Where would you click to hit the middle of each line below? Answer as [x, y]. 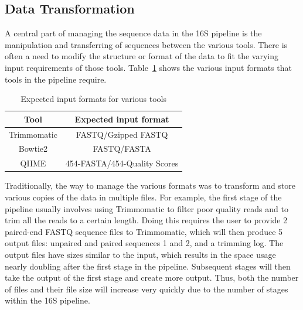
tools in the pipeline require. [56, 79]
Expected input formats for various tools [93, 99]
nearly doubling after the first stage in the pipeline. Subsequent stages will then [148, 266]
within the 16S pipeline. [47, 300]
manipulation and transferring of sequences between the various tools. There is [146, 44]
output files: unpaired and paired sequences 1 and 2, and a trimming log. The [144, 243]
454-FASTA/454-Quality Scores [122, 163]
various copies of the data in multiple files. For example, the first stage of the [143, 197]
